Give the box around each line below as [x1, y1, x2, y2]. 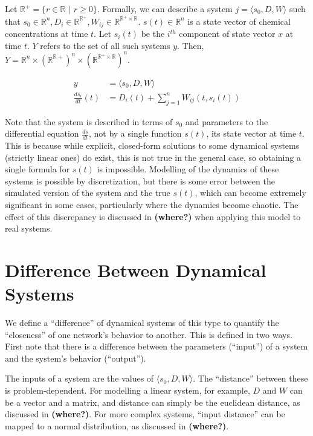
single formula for [5, 163, 70, 175]
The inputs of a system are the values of [5, 372, 154, 385]
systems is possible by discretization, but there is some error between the [5, 174, 275, 187]
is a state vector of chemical [187, 15, 291, 27]
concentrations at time [5, 27, 88, 40]
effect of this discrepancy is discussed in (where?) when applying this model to [5, 210, 301, 223]
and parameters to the [185, 115, 268, 128]
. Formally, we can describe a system [97, 2, 233, 15]
